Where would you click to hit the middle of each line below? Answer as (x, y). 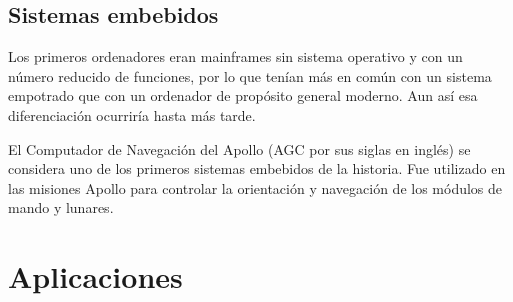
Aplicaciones (95, 276)
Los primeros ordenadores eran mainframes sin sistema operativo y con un (235, 56)
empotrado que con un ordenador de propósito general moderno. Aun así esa (243, 95)
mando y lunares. (61, 207)
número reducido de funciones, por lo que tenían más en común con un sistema (250, 75)
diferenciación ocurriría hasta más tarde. (132, 114)
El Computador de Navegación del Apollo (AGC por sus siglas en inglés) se (239, 148)
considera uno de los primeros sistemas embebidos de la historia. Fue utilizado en (257, 168)
